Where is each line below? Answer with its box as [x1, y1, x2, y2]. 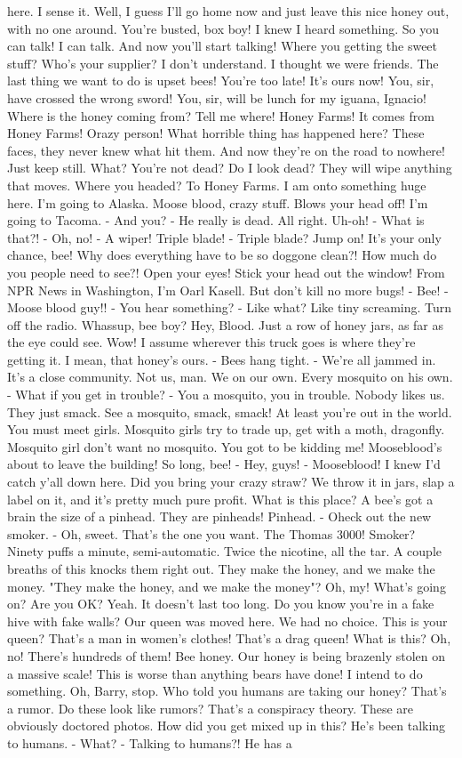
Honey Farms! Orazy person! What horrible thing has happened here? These [7, 124, 425, 142]
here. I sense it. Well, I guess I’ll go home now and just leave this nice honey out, [7, 2, 450, 20]
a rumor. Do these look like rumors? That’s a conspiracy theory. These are [7, 698, 413, 717]
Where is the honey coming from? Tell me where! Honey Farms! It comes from [7, 106, 434, 125]
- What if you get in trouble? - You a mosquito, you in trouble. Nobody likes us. [7, 385, 445, 404]
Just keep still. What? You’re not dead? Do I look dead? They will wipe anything [7, 158, 452, 177]
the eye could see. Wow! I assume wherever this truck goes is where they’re [7, 333, 416, 351]
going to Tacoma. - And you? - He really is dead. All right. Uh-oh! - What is [7, 211, 425, 230]
